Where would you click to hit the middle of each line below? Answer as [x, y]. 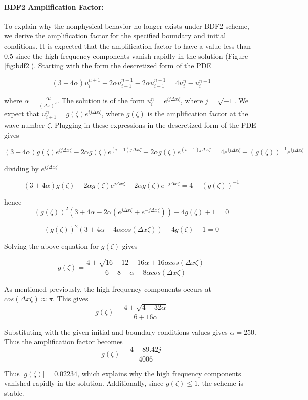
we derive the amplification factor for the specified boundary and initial [115, 36]
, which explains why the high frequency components [159, 373]
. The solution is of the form [101, 100]
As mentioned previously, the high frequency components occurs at [108, 288]
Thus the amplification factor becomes [63, 342]
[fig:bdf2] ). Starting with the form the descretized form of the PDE [108, 66]
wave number [25, 125]
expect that [22, 113]
